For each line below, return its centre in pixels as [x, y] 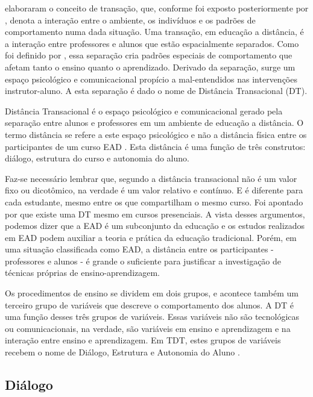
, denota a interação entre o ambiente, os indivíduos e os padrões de [130, 20]
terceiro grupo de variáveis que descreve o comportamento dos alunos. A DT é [150, 305]
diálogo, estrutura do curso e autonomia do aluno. [97, 158]
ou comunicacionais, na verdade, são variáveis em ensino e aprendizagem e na [148, 328]
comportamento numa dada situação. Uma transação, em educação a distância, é [154, 32]
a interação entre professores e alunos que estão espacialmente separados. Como [152, 43]
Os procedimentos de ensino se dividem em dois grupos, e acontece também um [152, 293]
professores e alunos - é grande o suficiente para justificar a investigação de [143, 261]
